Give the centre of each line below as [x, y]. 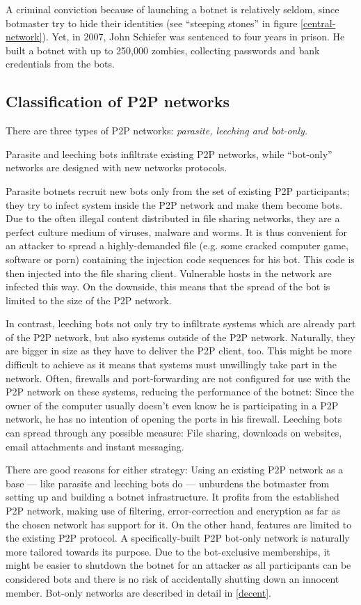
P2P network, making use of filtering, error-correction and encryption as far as [173, 511]
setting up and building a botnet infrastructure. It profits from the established [173, 497]
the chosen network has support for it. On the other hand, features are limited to [179, 524]
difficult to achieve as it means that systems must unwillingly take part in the [171, 364]
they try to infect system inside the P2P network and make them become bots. [174, 204]
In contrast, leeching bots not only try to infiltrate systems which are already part [181, 323]
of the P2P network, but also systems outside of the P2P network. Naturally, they [180, 337]
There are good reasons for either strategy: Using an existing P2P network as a [175, 470]
